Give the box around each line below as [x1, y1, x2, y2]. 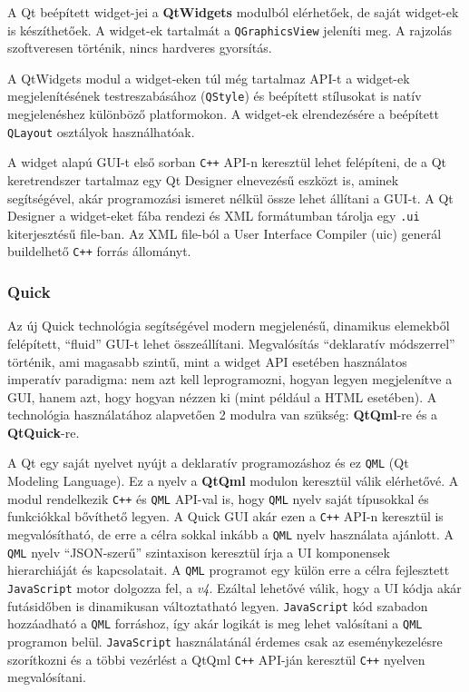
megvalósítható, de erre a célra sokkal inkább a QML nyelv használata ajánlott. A [7, 525, 454, 544]
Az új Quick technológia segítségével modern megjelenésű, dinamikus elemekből [7, 316, 450, 335]
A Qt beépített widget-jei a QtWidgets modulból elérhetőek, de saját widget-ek [7, 3, 459, 21]
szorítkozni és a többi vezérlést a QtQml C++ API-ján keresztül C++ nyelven [7, 649, 425, 668]
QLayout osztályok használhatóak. [7, 122, 195, 141]
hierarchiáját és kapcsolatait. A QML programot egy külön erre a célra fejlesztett [7, 560, 450, 579]
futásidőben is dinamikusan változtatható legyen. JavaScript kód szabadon [7, 596, 428, 615]
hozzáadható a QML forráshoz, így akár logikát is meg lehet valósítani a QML [7, 614, 423, 633]
